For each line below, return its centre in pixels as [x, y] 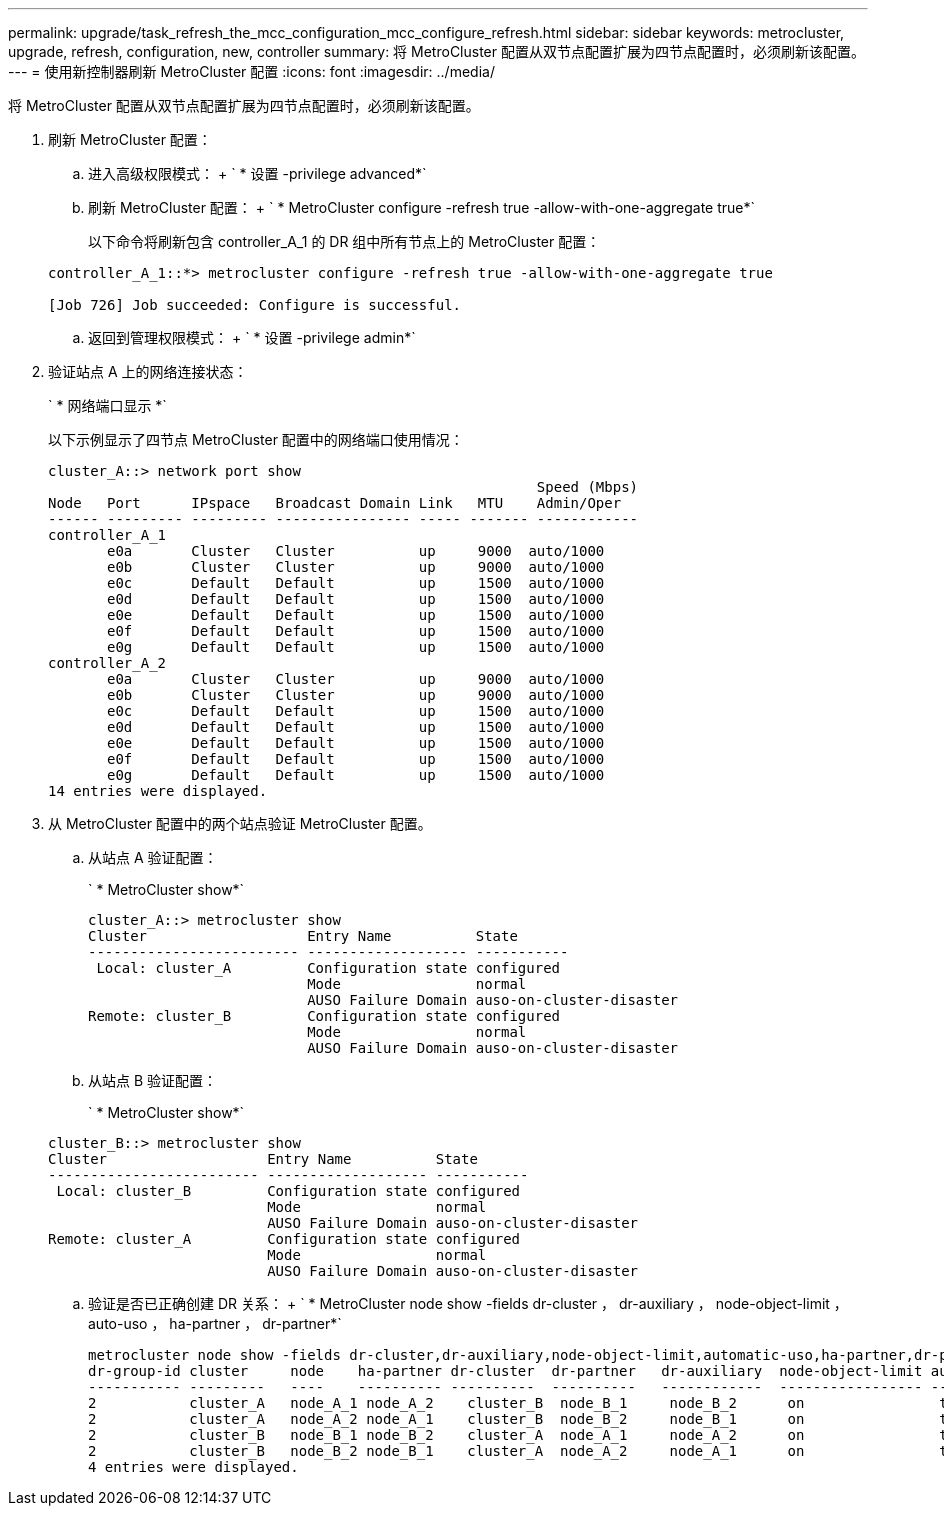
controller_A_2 [107, 663]
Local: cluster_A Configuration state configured [328, 968]
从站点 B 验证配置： [153, 1080]
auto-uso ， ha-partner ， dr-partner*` [215, 1323]
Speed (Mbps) [587, 487]
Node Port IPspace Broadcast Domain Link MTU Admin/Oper [335, 503]
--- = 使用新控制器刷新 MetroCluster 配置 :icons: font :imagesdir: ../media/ [251, 71]
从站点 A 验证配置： [153, 857]
